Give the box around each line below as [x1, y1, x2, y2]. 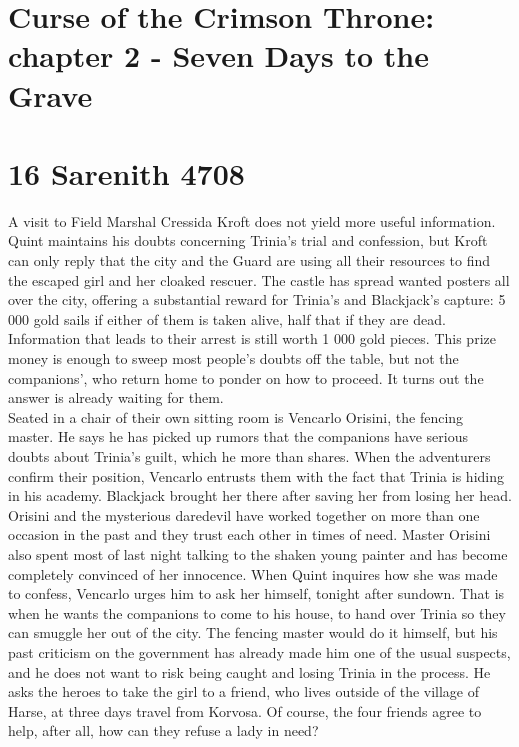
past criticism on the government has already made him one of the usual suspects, [8, 641, 511, 662]
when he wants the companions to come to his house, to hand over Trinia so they [8, 602, 506, 623]
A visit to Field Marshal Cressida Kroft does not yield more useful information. [8, 210, 496, 231]
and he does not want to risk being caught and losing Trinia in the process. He [8, 661, 491, 682]
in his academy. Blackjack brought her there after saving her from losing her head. [8, 485, 512, 506]
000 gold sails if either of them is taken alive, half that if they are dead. [8, 308, 446, 329]
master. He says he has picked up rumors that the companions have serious [8, 426, 468, 447]
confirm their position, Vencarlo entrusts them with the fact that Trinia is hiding [8, 465, 504, 486]
